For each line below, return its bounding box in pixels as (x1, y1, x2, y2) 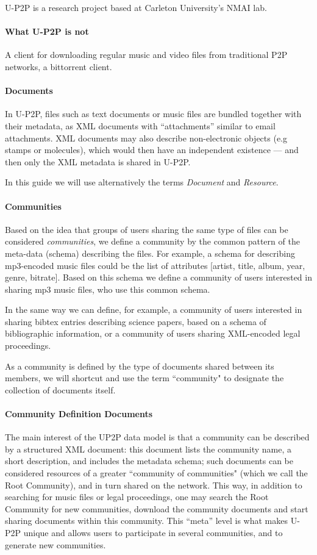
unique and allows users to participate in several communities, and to (23, 526, 283, 539)
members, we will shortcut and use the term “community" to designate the (5, 371, 284, 384)
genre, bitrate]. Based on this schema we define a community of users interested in (5, 271, 312, 284)
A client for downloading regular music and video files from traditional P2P (5, 48, 288, 61)
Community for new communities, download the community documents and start (5, 502, 308, 515)
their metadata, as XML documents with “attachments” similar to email (5, 119, 276, 132)
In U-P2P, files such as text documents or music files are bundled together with (5, 107, 302, 120)
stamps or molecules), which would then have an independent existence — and (5, 143, 299, 156)
